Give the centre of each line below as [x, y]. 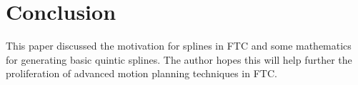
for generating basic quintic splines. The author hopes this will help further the [179, 59]
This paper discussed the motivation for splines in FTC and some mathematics [179, 46]
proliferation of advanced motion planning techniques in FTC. [141, 73]
